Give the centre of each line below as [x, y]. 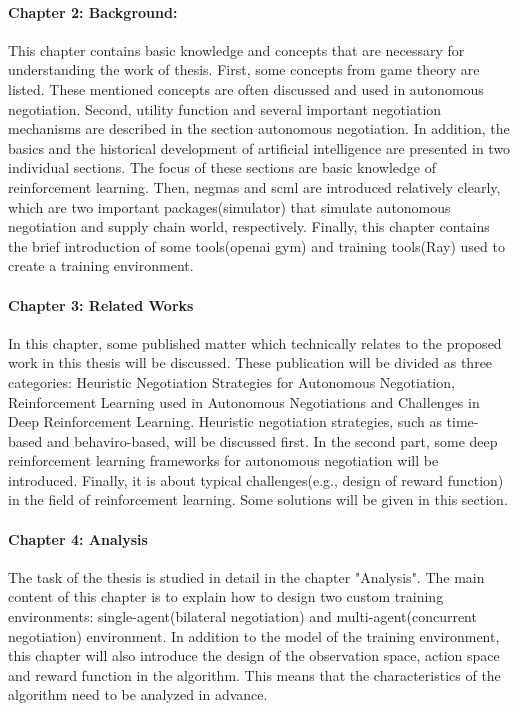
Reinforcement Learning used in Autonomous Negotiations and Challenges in [244, 401]
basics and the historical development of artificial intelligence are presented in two [259, 147]
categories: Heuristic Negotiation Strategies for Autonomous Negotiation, [231, 381]
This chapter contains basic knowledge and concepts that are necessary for [236, 49]
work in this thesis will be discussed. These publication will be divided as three [250, 362]
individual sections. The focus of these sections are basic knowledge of [222, 167]
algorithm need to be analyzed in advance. [138, 694]
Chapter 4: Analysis [78, 538]
